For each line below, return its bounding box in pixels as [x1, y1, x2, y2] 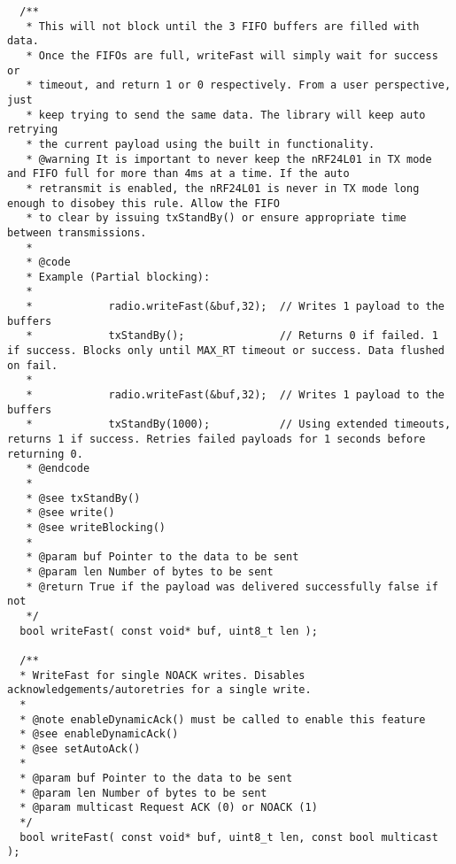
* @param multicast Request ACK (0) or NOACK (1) [19, 801, 318, 814]
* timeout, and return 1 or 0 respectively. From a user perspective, [26, 79, 452, 92]
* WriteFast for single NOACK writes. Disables [19, 668, 305, 682]
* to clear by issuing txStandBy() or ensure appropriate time [26, 212, 407, 225]
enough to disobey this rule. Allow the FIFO [7, 197, 280, 210]
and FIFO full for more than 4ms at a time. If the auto [7, 167, 350, 181]
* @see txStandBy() [26, 491, 141, 505]
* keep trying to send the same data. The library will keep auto [26, 108, 426, 121]
